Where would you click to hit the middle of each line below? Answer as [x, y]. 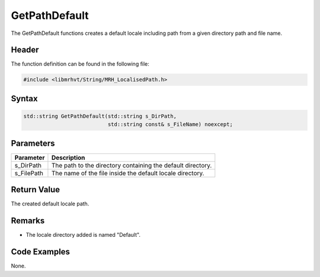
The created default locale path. [50, 204]
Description [68, 157]
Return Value [36, 190]
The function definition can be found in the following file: [80, 64]
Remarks [28, 221]
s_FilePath [29, 173]
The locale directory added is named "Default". [83, 235]
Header [25, 50]
